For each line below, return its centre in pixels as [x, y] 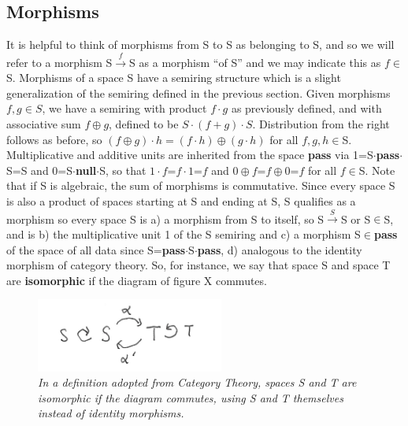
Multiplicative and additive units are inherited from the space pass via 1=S [190, 155]
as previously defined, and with [306, 108]
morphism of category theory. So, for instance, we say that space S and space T [198, 265]
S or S [356, 219]
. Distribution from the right [321, 123]
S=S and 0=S [40, 170]
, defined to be [144, 123]
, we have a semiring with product [124, 108]
